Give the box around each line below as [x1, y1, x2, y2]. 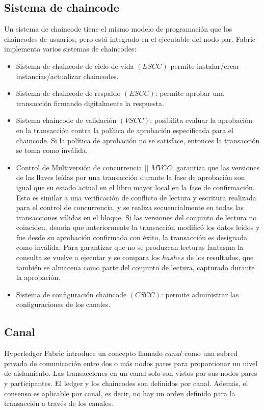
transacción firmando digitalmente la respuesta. [16, 97, 164, 108]
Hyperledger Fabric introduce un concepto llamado [4, 348, 163, 358]
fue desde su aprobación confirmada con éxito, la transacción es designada [16, 232, 247, 242]
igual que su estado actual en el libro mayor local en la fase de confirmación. [16, 182, 255, 192]
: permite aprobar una [155, 88, 224, 98]
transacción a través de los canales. [4, 398, 113, 408]
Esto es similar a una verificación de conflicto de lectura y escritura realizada [16, 192, 256, 202]
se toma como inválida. [16, 145, 88, 156]
